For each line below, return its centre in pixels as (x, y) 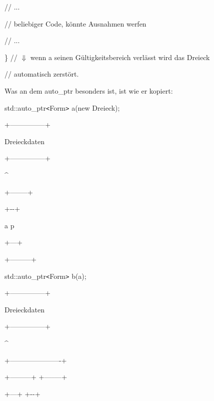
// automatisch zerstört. (42, 74)
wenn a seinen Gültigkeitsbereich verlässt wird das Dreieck (120, 57)
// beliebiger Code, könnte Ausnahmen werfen (75, 23)
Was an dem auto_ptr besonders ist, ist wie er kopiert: (89, 90)
